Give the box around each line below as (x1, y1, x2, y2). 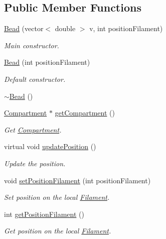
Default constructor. (4, 73, 66, 84)
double (55, 23, 76, 34)
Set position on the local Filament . (4, 192, 110, 202)
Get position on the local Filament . (4, 225, 111, 236)
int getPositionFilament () (4, 208, 84, 219)
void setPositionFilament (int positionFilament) (4, 175, 151, 185)
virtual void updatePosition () (4, 141, 96, 152)
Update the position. (4, 158, 66, 168)
